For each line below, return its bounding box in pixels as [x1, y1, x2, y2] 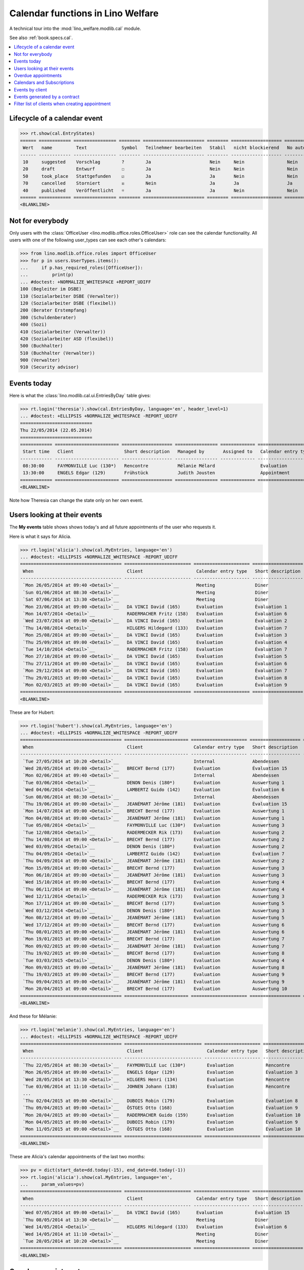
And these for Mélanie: [9, 1013, 57, 1019]
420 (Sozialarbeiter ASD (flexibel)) [20, 336, 114, 341]
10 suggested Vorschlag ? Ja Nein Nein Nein [23, 159, 298, 165]
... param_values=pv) [20, 1181, 85, 1187]
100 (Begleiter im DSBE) [20, 286, 82, 292]
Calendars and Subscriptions [14, 79, 74, 86]
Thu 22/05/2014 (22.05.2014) [20, 427, 93, 433]
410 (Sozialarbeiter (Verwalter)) [20, 329, 106, 335]
